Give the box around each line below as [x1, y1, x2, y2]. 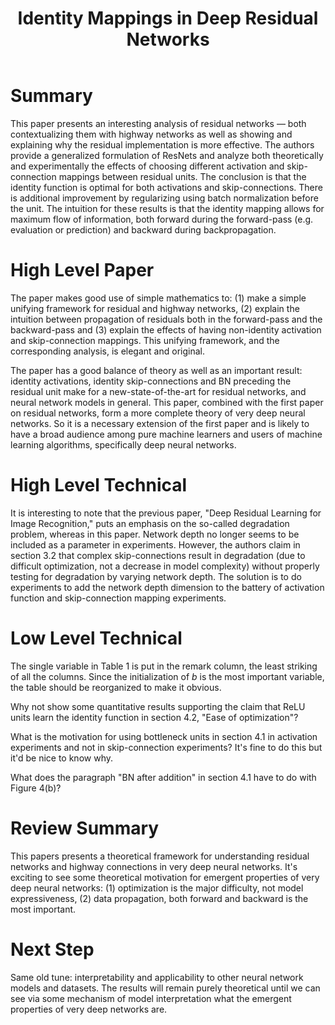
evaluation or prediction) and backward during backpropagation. [10, 223, 277, 236]
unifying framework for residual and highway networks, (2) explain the [10, 302, 300, 314]
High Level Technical [10, 474, 188, 497]
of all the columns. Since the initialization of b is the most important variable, [10, 670, 325, 682]
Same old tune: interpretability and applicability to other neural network [10, 971, 304, 983]
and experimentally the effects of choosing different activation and [10, 160, 285, 172]
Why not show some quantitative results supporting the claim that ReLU [10, 700, 306, 712]
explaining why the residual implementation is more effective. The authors [10, 138, 315, 151]
